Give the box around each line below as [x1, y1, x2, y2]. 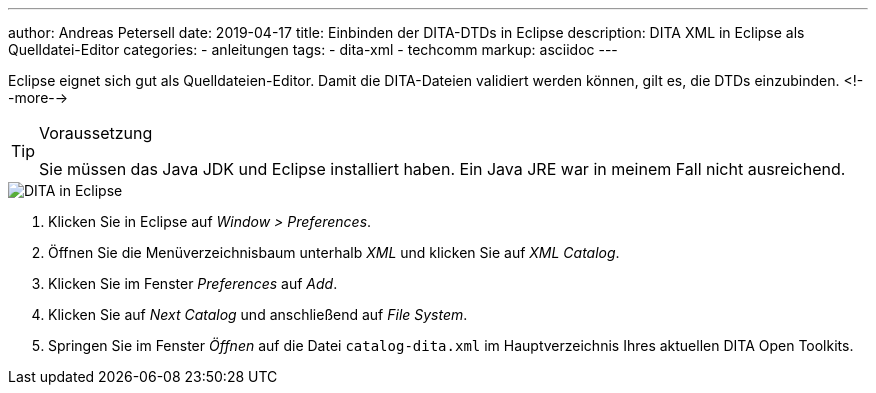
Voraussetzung [39, 123, 153, 143]
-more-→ [8, 89, 69, 106]
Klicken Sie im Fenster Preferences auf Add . [48, 275, 338, 292]
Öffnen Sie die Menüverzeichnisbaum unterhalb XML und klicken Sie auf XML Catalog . [48, 244, 620, 261]
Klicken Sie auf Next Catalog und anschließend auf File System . [48, 306, 468, 323]
